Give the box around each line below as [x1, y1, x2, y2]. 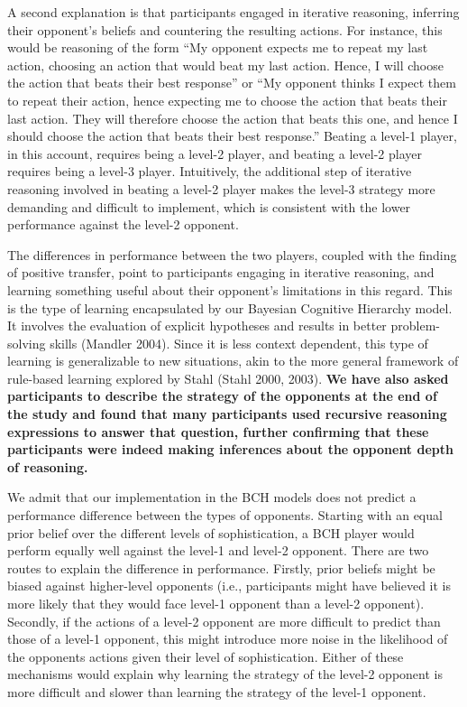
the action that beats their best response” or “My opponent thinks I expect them [7, 73, 456, 92]
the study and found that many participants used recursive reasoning [7, 405, 447, 423]
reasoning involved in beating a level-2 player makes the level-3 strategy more [7, 179, 435, 198]
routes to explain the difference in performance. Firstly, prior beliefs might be [7, 558, 435, 577]
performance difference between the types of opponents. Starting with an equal [7, 506, 443, 525]
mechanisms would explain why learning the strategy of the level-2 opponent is [7, 665, 443, 684]
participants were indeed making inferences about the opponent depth [7, 440, 453, 459]
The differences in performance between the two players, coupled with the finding [7, 245, 457, 264]
